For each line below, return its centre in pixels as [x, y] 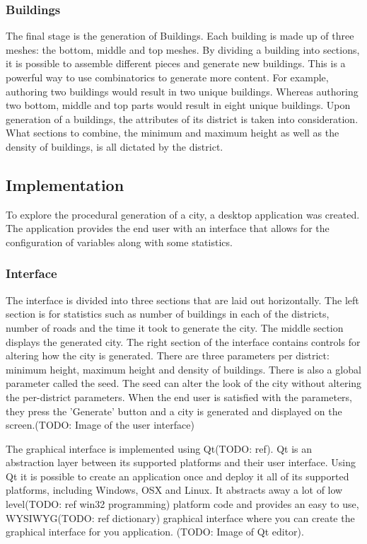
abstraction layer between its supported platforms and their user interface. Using [181, 462]
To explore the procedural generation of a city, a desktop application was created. [183, 214]
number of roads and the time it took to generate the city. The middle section [175, 327]
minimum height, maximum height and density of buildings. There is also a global [183, 369]
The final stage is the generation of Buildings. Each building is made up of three [180, 36]
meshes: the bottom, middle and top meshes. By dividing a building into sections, [183, 49]
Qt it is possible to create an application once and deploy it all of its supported [177, 476]
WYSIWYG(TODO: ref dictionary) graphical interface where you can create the [180, 517]
